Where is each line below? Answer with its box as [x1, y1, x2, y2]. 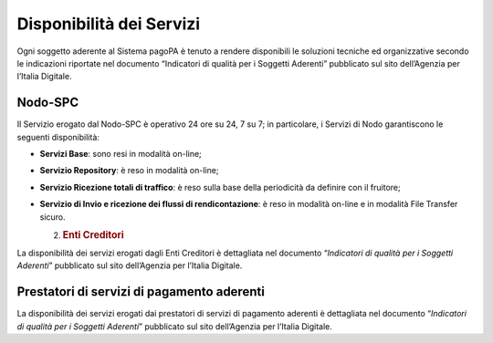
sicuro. [39, 211, 66, 223]
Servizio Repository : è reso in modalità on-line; [39, 165, 219, 176]
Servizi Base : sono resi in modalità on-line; [39, 149, 203, 160]
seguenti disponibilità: [16, 131, 100, 142]
